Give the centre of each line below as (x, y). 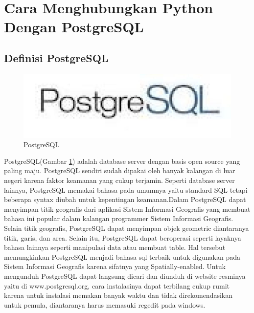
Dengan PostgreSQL (74, 27)
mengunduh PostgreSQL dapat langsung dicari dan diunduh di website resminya (125, 276)
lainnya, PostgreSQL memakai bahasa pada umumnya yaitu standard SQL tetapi (126, 190)
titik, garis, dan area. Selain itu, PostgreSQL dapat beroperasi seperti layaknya (123, 237)
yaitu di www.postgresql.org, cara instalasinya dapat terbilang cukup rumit (117, 285)
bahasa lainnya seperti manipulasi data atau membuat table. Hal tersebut (115, 247)
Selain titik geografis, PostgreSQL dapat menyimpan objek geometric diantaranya (127, 228)
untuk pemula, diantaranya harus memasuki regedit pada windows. (105, 304)
